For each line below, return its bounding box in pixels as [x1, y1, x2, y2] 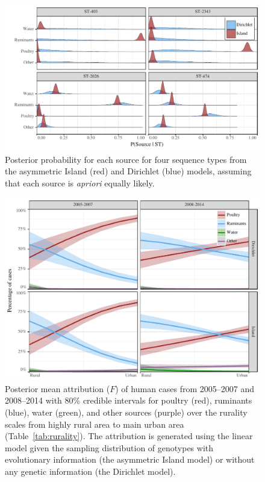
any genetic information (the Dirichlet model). [5, 465, 176, 478]
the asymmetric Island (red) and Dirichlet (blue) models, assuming [5, 165, 252, 177]
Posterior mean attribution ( [5, 382, 110, 395]
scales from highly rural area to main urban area [5, 417, 184, 430]
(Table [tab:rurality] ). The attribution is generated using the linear [5, 430, 253, 442]
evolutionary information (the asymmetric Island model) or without [5, 453, 255, 466]
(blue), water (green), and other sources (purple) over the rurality [5, 406, 248, 419]
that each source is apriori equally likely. [5, 177, 155, 189]
